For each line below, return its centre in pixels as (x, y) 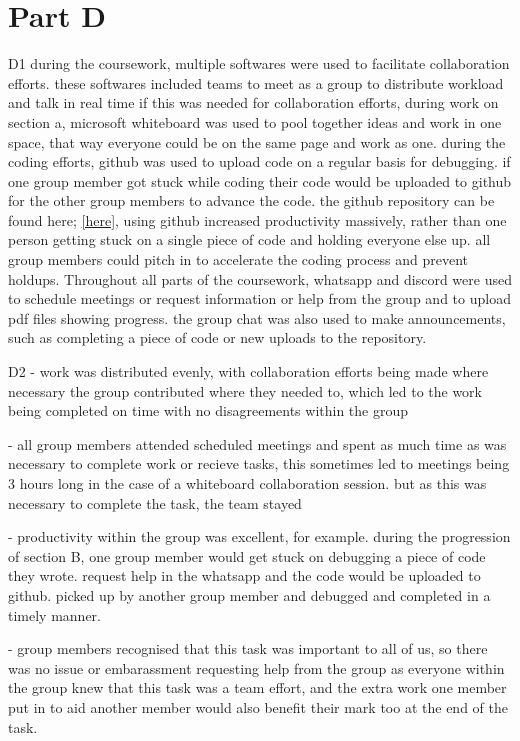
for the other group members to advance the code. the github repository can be (251, 200)
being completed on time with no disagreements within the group (208, 410)
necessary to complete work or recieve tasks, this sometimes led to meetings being (259, 463)
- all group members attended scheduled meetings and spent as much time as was (257, 443)
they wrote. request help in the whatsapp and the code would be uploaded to (244, 575)
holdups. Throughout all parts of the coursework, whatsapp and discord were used (260, 278)
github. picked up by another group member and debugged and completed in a (249, 594)
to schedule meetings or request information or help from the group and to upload (259, 298)
